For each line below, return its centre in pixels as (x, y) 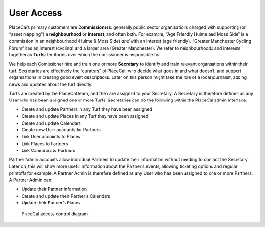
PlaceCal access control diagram (55, 214)
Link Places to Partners (45, 143)
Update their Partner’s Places (51, 202)
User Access (36, 13)
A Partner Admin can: (31, 180)
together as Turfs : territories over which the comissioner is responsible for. (85, 55)
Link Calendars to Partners (48, 151)
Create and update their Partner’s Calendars (66, 196)
